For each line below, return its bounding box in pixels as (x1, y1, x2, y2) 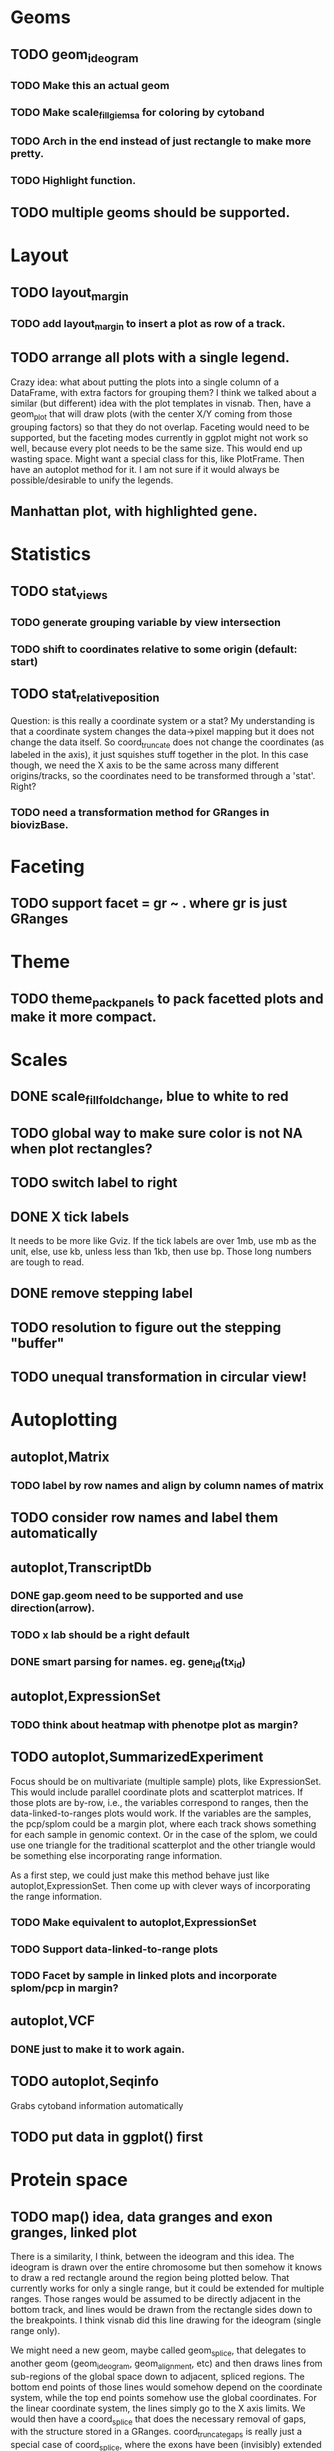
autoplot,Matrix (10, 1448, 110, 1465)
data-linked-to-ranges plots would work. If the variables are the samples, (10, 1807, 312, 1819)
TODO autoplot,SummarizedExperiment (10, 1749, 264, 1766)
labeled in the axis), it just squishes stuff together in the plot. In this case (10, 749, 309, 761)
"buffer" (10, 1334, 65, 1351)
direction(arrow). (10, 1601, 96, 1615)
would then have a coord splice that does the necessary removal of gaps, (10, 2412, 307, 2427)
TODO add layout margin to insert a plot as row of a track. (10, 316, 286, 333)
